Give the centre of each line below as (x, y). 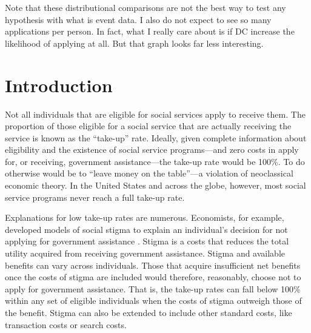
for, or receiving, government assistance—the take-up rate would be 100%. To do (155, 161)
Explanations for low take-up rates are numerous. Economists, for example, (145, 217)
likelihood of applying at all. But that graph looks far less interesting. (134, 43)
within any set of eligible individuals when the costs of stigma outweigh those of (153, 301)
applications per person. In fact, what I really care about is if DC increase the (150, 31)
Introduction (59, 85)
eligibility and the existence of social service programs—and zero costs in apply (152, 150)
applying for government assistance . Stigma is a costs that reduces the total (147, 241)
